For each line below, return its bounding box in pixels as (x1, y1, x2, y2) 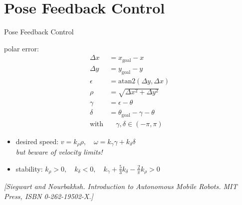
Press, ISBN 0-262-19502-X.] (4, 191, 93, 201)
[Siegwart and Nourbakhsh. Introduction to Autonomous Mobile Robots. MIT (4, 181, 238, 192)
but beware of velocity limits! (15, 147, 103, 157)
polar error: (4, 43, 39, 53)
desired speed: (15, 136, 59, 146)
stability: (15, 163, 43, 174)
